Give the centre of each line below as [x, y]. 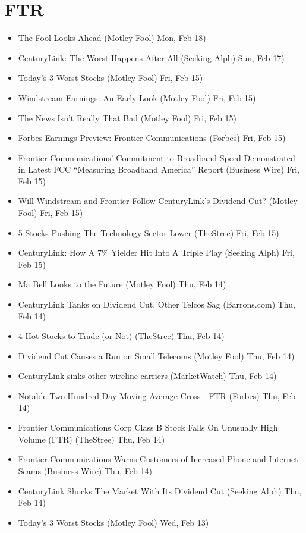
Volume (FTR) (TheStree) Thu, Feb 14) [92, 439]
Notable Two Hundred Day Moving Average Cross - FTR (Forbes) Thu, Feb [157, 396]
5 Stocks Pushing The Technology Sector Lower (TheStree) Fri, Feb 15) [149, 232]
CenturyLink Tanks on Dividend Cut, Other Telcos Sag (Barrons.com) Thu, [157, 304]
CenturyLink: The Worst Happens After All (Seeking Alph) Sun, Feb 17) [151, 57]
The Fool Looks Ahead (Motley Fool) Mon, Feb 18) [112, 38]
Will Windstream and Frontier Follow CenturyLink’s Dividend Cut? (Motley [158, 201]
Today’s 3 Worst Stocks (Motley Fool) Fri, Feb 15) [111, 78]
